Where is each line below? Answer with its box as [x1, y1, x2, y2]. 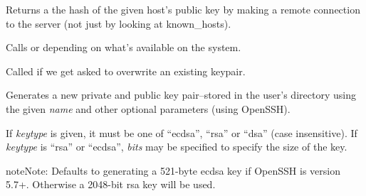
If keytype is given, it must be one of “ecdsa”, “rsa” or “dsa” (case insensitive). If [6, 125, 357, 140]
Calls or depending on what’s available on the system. [6, 40, 241, 55]
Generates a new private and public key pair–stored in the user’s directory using [6, 87, 356, 102]
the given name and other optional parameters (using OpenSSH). [6, 101, 291, 116]
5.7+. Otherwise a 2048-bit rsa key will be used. [6, 177, 216, 192]
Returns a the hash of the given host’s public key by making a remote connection [6, 2, 360, 16]
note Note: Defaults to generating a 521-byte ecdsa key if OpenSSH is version [6, 163, 340, 178]
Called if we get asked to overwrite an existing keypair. [6, 63, 246, 78]
